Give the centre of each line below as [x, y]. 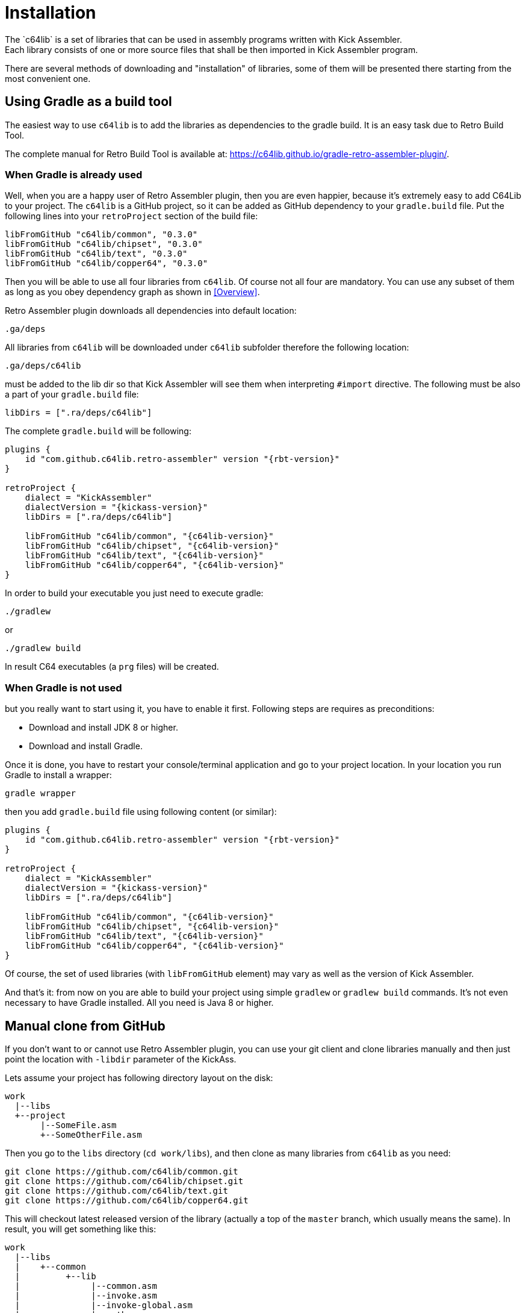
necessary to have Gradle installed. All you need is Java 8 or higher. [139, 1003]
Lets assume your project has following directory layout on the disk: [139, 1078]
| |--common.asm [86, 1286]
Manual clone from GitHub [85, 1026]
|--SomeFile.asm [79, 1125]
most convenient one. [48, 78]
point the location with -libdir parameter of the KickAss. [121, 1059]
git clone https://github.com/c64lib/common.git [122, 1171]
